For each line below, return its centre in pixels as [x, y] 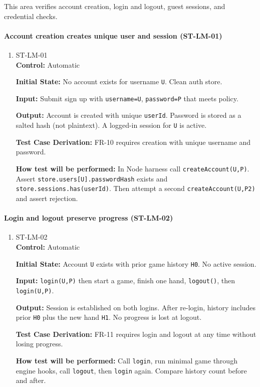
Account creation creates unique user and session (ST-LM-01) [113, 35]
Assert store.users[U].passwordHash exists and [92, 178]
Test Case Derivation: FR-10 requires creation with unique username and [133, 142]
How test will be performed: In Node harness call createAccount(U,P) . [133, 168]
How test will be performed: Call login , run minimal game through [126, 360]
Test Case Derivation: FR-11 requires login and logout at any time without [136, 334]
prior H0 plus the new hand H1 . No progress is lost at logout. [109, 317]
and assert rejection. [47, 198]
